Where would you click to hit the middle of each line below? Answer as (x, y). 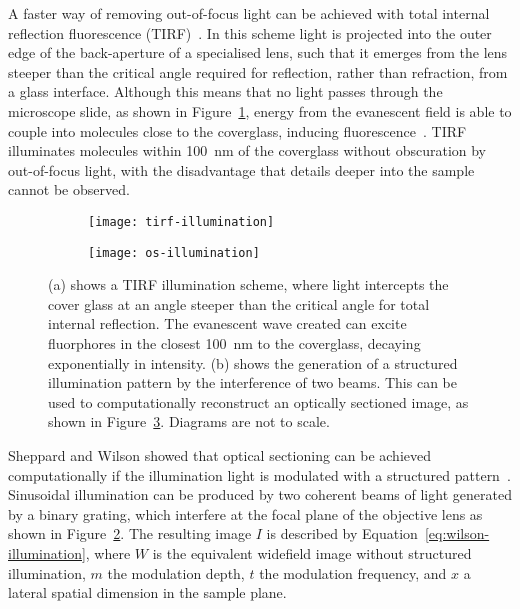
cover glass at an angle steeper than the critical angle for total (239, 303)
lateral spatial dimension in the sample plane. (147, 592)
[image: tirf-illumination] (181, 221)
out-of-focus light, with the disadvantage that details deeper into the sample (241, 169)
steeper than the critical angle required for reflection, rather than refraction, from (258, 71)
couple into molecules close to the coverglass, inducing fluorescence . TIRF (237, 130)
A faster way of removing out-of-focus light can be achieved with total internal (249, 13)
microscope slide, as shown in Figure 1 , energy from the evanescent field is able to (260, 110)
